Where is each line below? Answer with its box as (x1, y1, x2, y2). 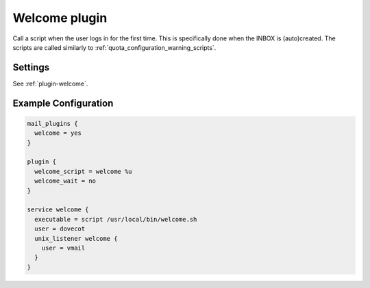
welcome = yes (34, 129, 82, 137)
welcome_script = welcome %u (34, 168, 133, 175)
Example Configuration (12, 97, 114, 109)
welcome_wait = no (34, 177, 96, 185)
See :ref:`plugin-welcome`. (12, 79, 88, 88)
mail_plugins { (27, 120, 78, 127)
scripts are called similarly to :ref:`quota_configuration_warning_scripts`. (12, 43, 217, 51)
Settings (12, 62, 50, 73)
